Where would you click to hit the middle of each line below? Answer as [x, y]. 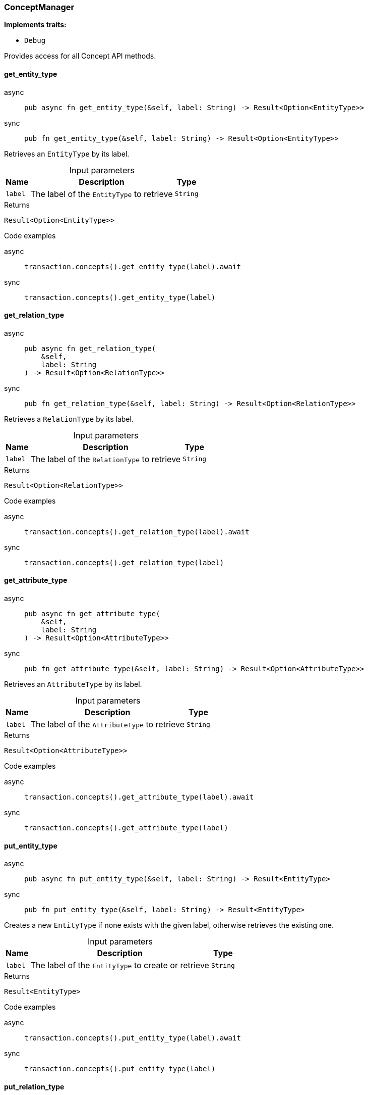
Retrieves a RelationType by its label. [69, 419]
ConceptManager [39, 7]
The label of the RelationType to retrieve [106, 459]
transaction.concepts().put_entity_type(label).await [133, 1038]
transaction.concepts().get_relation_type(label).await [137, 532]
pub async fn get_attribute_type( [92, 614]
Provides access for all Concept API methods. [80, 56]
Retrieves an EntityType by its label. [67, 154]
